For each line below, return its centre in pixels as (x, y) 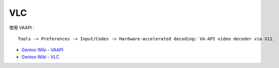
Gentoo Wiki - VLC (40, 57)
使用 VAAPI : (22, 28)
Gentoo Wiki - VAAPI (42, 50)
